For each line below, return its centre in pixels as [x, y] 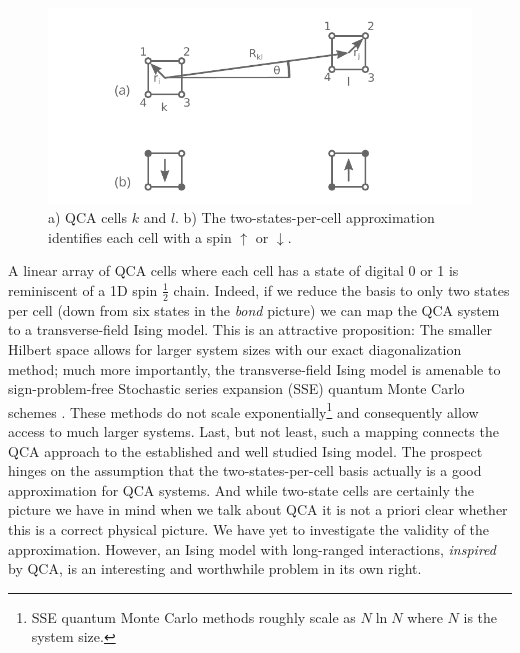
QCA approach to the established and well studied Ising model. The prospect [245, 450]
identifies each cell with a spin [140, 236]
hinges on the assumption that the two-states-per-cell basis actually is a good [245, 470]
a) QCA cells [88, 217]
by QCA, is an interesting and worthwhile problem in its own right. [215, 568]
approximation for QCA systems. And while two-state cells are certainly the [241, 489]
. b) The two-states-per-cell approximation [305, 217]
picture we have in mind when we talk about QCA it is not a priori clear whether [258, 509]
